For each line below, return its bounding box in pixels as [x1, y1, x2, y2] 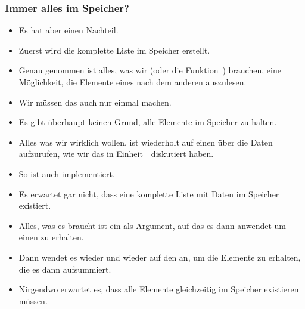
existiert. [18, 199, 51, 212]
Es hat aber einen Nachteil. [18, 24, 119, 36]
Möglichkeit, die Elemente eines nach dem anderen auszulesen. [18, 76, 247, 88]
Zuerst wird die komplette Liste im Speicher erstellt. [18, 44, 210, 56]
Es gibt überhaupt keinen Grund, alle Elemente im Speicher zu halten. [18, 116, 277, 128]
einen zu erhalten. [18, 231, 84, 243]
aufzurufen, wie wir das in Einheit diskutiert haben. [18, 147, 214, 160]
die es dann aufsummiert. [18, 262, 111, 275]
